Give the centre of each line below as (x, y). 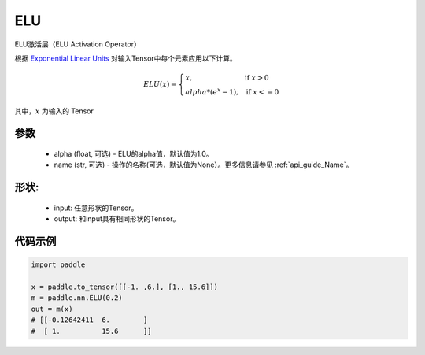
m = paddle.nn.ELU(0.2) (77, 298)
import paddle (58, 265)
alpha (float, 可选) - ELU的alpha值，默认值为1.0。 (133, 153)
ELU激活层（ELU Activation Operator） (78, 44)
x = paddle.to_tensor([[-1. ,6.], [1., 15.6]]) (124, 287)
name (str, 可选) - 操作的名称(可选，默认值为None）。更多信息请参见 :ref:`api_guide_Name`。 (203, 165)
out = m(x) (52, 309)
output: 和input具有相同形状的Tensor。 (117, 219)
